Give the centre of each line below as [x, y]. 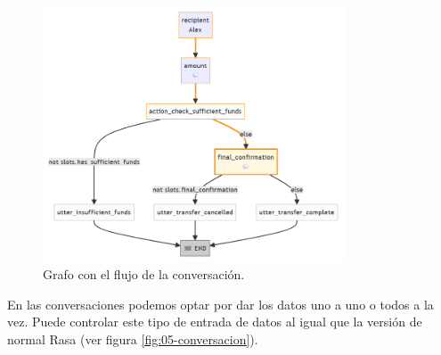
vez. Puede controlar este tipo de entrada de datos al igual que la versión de [215, 322]
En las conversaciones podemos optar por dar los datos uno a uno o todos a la [220, 304]
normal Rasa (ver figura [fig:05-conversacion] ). [133, 339]
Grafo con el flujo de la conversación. [144, 274]
